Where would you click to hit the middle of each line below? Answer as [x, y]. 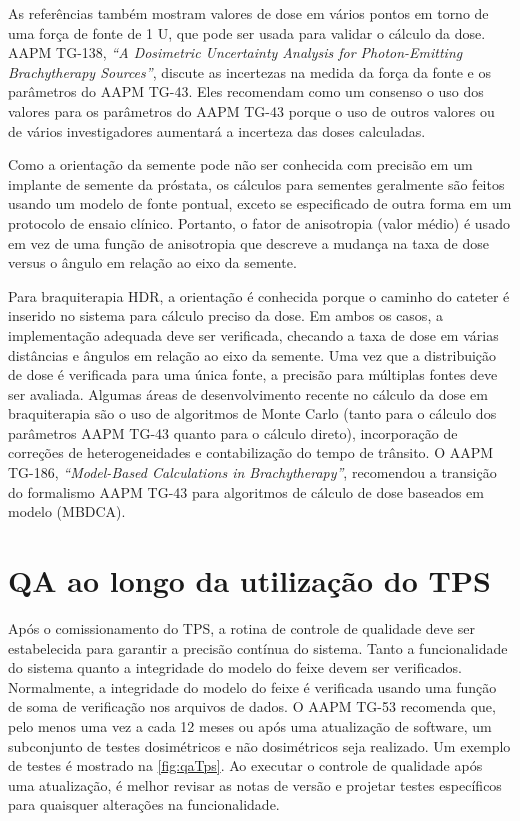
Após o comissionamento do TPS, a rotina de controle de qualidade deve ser [241, 627]
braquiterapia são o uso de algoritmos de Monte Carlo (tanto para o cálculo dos [252, 413]
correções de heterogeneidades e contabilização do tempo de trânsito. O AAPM [251, 452]
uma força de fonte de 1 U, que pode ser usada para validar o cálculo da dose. [247, 32]
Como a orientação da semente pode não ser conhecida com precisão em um [240, 164]
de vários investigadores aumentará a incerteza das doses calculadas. [217, 130]
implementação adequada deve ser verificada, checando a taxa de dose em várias [253, 334]
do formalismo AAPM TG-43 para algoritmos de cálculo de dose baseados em [246, 491]
